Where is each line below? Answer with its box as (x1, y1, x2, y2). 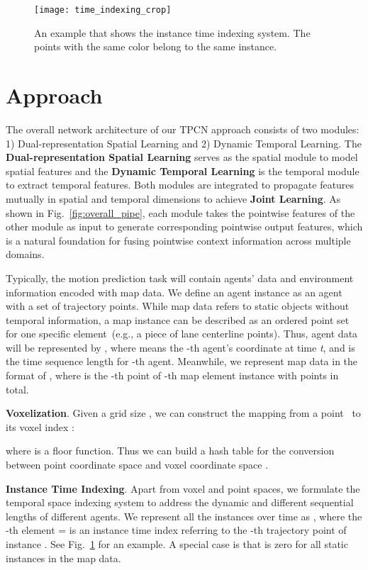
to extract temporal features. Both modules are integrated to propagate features (6, 177, 355, 192)
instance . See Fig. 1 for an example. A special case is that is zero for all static (6, 537, 348, 551)
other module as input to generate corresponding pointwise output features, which (6, 219, 363, 234)
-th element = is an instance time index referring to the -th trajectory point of (6, 522, 347, 537)
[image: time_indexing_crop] (34, 5, 172, 15)
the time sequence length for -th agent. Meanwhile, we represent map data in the (6, 354, 358, 369)
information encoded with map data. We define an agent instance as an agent (6, 284, 342, 299)
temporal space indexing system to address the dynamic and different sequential (6, 495, 354, 510)
